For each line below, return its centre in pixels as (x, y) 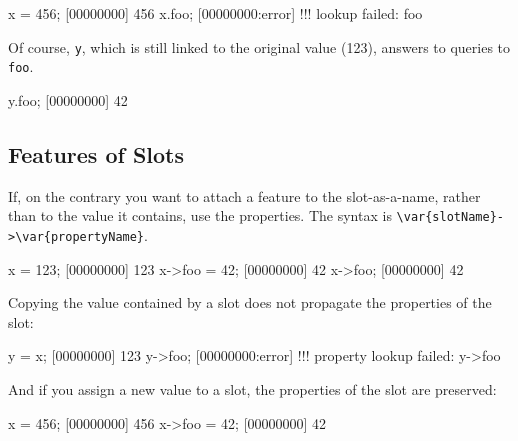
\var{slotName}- (450, 217)
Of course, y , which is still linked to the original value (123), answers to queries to (259, 46)
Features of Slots (96, 153)
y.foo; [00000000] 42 (68, 99)
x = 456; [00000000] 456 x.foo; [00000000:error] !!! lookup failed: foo (215, 13)
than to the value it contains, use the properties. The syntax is (200, 215)
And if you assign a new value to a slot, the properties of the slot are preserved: (252, 388)
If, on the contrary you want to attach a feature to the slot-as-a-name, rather (244, 195)
